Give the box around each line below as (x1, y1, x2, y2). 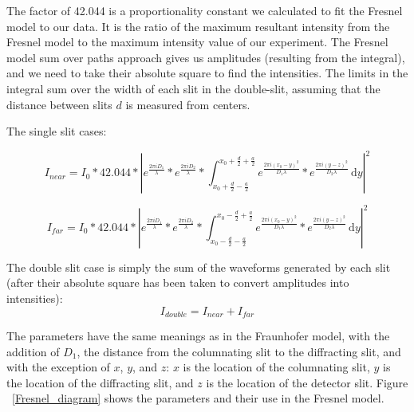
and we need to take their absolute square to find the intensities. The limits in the (6, 65, 408, 81)
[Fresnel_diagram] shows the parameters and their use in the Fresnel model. (12, 390, 384, 406)
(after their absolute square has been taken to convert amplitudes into (6, 274, 349, 291)
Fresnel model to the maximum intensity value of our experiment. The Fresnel (6, 33, 388, 50)
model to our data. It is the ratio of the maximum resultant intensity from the (6, 18, 390, 34)
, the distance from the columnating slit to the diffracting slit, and (77, 343, 401, 359)
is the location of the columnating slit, (183, 359, 370, 375)
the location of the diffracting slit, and (6, 374, 194, 390)
